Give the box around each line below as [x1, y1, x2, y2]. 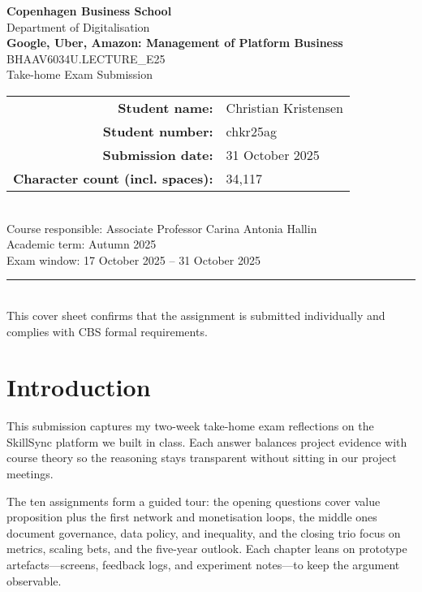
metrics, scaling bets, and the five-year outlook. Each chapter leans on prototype [6, 540, 407, 557]
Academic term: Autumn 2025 [6, 236, 157, 253]
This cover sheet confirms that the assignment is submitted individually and [6, 306, 385, 323]
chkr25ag [226, 121, 277, 140]
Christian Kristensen [226, 97, 343, 117]
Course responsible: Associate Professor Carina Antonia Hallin [6, 219, 317, 236]
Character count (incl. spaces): [13, 168, 213, 188]
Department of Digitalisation [6, 18, 150, 35]
